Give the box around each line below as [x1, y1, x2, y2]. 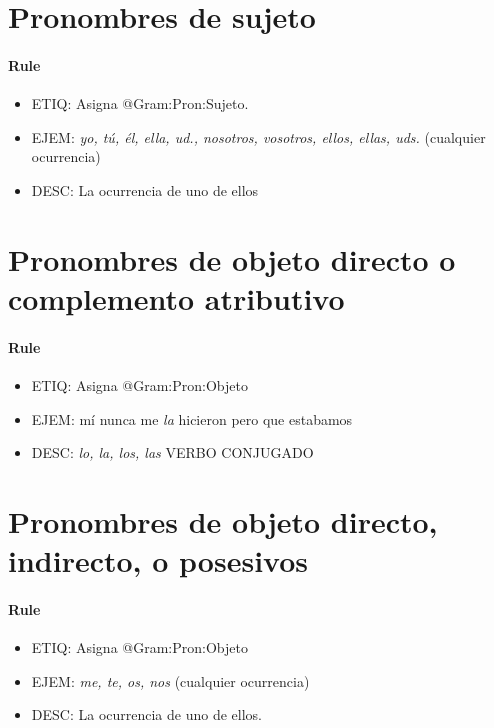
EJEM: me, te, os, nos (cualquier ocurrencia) [31, 670, 310, 691]
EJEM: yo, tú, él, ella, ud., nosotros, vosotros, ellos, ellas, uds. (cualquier [31, 126, 486, 147]
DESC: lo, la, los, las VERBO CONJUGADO [31, 442, 314, 463]
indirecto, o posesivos [8, 540, 308, 581]
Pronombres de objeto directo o [8, 238, 456, 279]
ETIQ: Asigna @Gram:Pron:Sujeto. [31, 93, 249, 114]
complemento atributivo [8, 277, 345, 318]
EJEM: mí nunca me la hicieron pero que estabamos [31, 408, 353, 429]
